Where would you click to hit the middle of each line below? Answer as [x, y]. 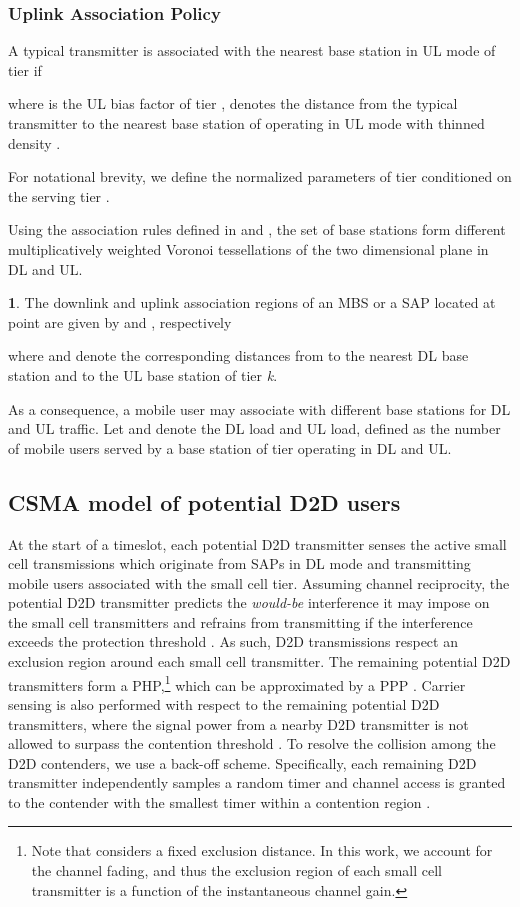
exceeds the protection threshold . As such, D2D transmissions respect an [233, 641]
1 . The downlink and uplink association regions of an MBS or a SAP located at [252, 302]
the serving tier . [59, 195]
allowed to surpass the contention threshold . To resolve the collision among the [252, 743]
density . [34, 142]
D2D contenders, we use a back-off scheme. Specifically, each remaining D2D [242, 762]
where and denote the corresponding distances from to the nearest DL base [238, 355]
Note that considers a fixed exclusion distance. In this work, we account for [262, 850]
